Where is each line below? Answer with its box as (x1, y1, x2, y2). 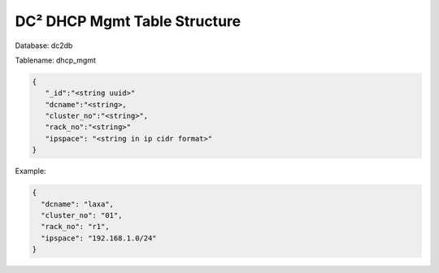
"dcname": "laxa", (41, 199, 114, 209)
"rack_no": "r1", (41, 222, 110, 232)
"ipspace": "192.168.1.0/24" (41, 233, 158, 243)
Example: (15, 167, 46, 176)
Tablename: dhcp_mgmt (15, 55, 97, 65)
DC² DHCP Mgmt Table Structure (15, 12, 241, 30)
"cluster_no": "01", (41, 211, 123, 220)
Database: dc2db (15, 41, 73, 50)
